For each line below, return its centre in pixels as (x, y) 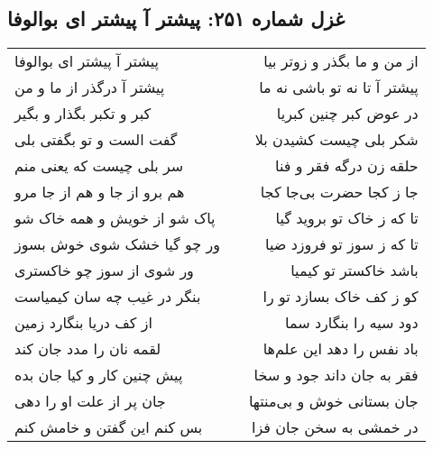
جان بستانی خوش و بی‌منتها (333, 401)
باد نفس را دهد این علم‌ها (341, 349)
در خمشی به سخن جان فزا (335, 427)
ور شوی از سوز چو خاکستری (104, 270)
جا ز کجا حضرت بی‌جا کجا (339, 192)
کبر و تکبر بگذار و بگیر (83, 114)
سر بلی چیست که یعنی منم (99, 166)
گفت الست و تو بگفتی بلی (96, 140)
